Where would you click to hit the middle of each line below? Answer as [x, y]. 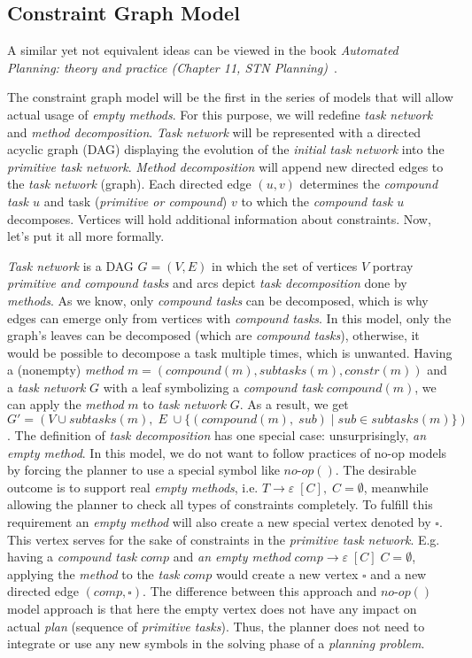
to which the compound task [317, 201]
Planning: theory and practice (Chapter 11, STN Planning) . [172, 67]
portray [393, 265]
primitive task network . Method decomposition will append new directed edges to [225, 166]
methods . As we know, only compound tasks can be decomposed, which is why [218, 300]
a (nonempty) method [66, 370]
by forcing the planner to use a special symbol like [143, 470]
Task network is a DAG [70, 265]
